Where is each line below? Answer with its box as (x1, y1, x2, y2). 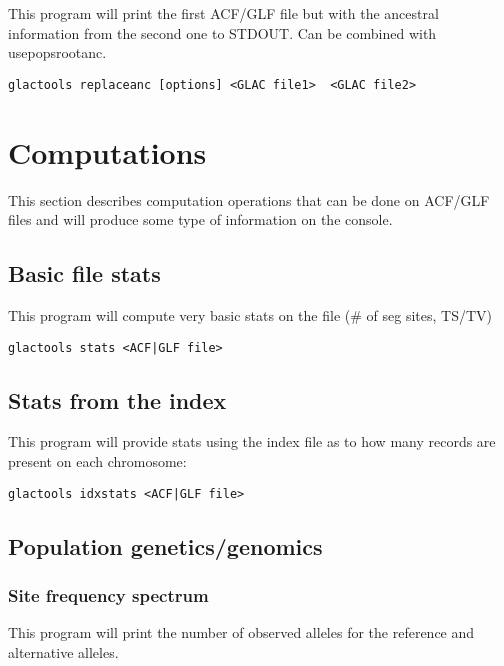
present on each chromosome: (8, 451, 187, 471)
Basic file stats (8, 258, 161, 289)
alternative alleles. (8, 641, 119, 662)
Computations (8, 131, 207, 172)
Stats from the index (8, 384, 227, 415)
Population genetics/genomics (8, 530, 323, 561)
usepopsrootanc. (8, 42, 107, 63)
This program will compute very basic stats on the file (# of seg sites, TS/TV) (8, 304, 492, 325)
